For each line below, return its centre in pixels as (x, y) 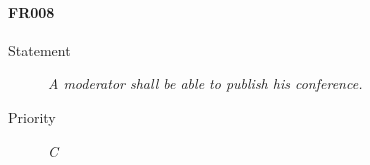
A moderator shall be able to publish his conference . (205, 83)
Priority (32, 116)
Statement (39, 49)
